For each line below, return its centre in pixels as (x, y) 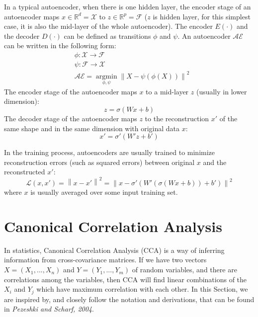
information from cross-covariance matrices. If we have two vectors (105, 260)
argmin (106, 76)
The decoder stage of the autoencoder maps (71, 118)
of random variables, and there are (184, 270)
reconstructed (25, 172)
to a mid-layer (167, 91)
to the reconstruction (177, 118)
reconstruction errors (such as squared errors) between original (99, 162)
